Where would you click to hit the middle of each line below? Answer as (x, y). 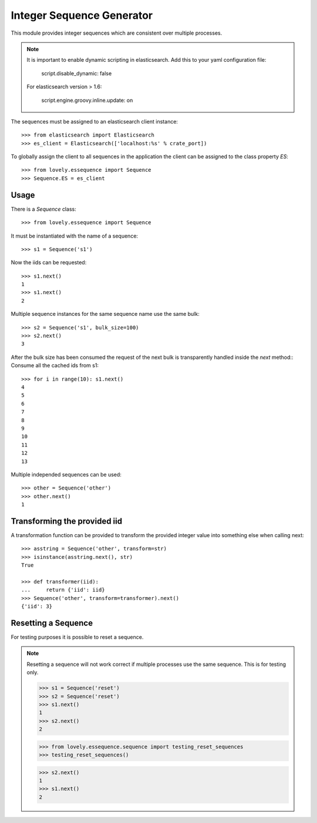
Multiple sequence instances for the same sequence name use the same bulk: (105, 314)
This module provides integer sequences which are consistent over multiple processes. (117, 33)
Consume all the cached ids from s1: (55, 365)
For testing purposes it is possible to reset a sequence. (77, 637)
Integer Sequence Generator (82, 15)
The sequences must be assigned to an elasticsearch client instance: (95, 121)
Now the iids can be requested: (49, 262)
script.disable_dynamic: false (77, 73)
